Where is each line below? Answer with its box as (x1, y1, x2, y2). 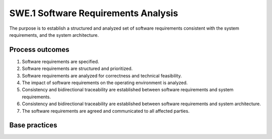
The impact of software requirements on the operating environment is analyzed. (22, 80, 188, 86)
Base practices (9, 121, 57, 129)
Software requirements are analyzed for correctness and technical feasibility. (22, 73, 182, 79)
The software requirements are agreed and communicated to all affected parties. (22, 108, 190, 114)
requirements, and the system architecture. (9, 32, 99, 38)
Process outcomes (9, 45, 70, 54)
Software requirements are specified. (22, 58, 99, 64)
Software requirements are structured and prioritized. (22, 65, 133, 72)
